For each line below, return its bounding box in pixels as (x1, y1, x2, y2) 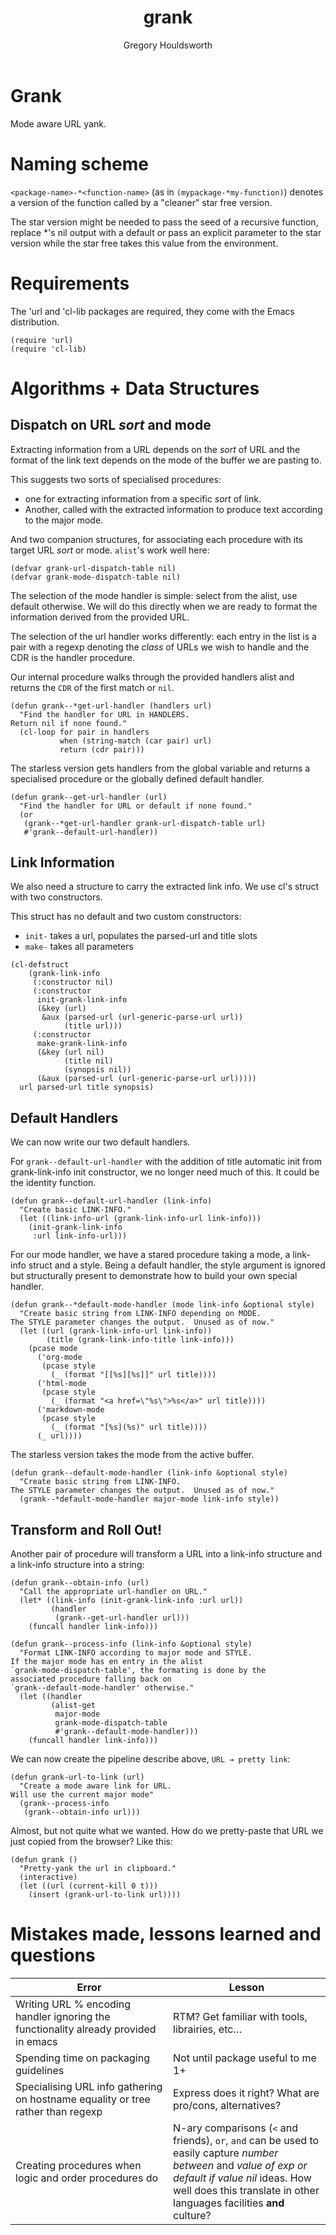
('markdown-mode (36, 1405, 105, 1415)
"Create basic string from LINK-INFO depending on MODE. (19, 1309, 262, 1319)
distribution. (10, 316, 60, 328)
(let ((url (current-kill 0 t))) (19, 1881, 159, 1891)
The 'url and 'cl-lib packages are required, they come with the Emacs (10, 305, 295, 317)
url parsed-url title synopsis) (19, 1082, 155, 1093)
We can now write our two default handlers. (10, 1136, 191, 1148)
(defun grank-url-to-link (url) (10, 1772, 145, 1782)
